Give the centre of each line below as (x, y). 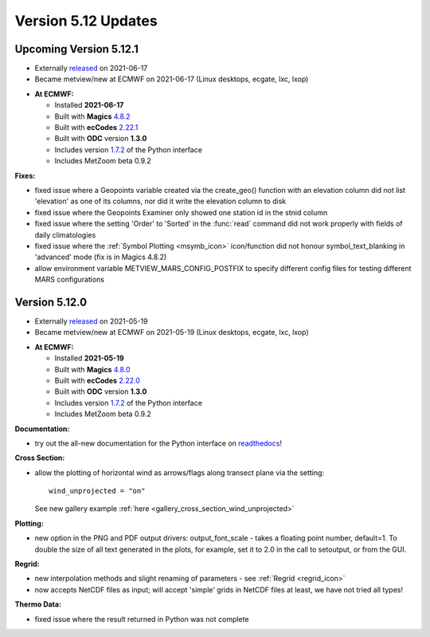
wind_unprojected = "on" (97, 491)
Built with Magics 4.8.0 (92, 369)
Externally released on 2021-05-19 (91, 321)
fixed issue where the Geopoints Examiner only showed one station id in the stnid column (181, 212)
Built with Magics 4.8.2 (92, 116)
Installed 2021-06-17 (89, 105)
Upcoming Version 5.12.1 (77, 49)
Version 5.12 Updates (86, 21)
